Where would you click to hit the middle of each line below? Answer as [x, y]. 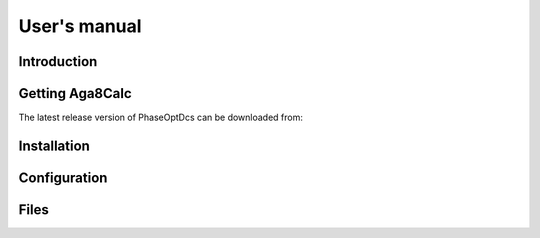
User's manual [80, 26]
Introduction [58, 61]
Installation [54, 145]
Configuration [63, 177]
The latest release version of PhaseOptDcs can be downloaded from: [161, 117]
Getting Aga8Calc [75, 93]
